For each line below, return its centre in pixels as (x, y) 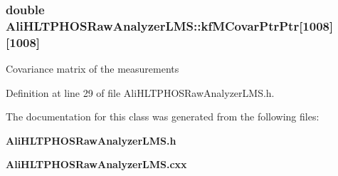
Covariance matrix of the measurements (93, 69)
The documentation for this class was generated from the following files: (163, 117)
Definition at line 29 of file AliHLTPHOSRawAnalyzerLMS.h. (140, 92)
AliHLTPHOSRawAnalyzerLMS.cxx (96, 164)
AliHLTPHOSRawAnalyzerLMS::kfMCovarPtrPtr (153, 25)
